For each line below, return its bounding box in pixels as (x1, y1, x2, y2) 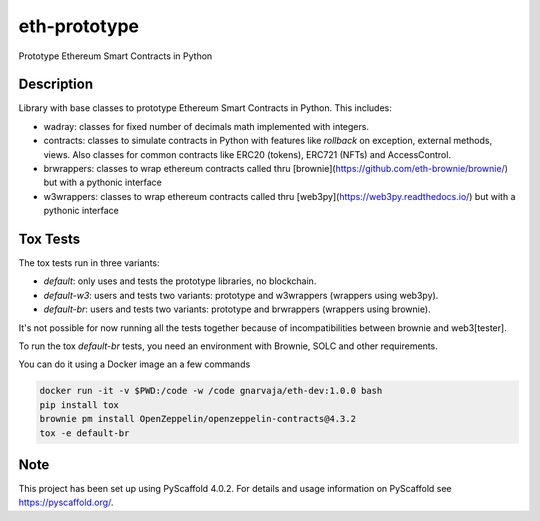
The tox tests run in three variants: (18, 257, 160, 269)
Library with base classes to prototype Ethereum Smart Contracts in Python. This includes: (18, 102, 392, 114)
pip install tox (39, 399, 120, 410)
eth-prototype (18, 15, 140, 37)
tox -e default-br (39, 427, 130, 439)
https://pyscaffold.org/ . (18, 496, 114, 509)
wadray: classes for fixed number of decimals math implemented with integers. (43, 120, 370, 132)
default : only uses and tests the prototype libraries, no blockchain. (43, 275, 317, 287)
